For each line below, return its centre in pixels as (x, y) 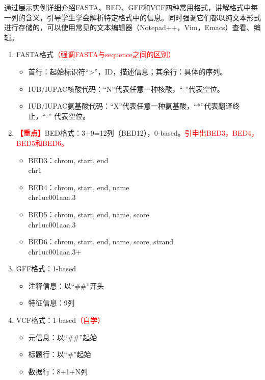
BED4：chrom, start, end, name (79, 187)
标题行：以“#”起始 (60, 354)
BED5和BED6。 (42, 143)
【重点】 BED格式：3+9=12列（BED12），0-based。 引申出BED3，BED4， (137, 133)
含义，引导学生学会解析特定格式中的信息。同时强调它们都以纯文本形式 (143, 17)
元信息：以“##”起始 (63, 337)
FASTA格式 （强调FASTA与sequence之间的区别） (96, 54)
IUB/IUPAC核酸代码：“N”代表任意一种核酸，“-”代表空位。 (126, 88)
